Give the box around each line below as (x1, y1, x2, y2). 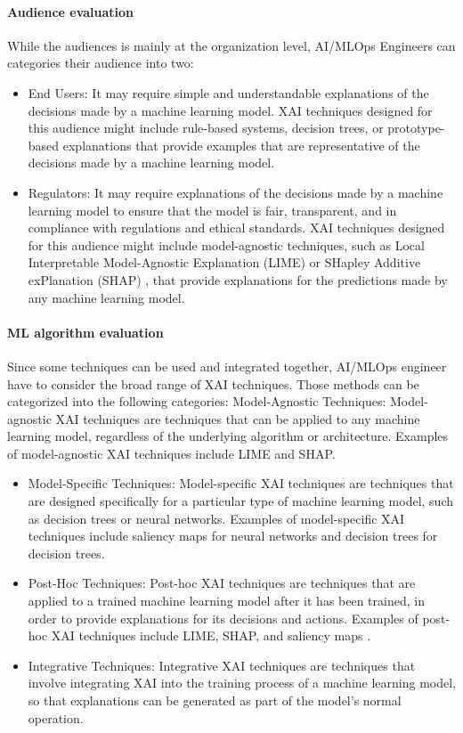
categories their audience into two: (7, 53, 194, 72)
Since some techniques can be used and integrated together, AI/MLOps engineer (7, 356, 447, 375)
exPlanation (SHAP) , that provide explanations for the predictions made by (28, 270, 448, 289)
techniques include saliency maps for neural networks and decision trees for (28, 526, 438, 545)
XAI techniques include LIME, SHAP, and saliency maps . (51, 626, 371, 645)
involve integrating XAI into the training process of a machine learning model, (28, 673, 457, 692)
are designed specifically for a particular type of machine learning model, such (28, 492, 454, 510)
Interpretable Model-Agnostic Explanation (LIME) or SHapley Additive (28, 253, 421, 272)
